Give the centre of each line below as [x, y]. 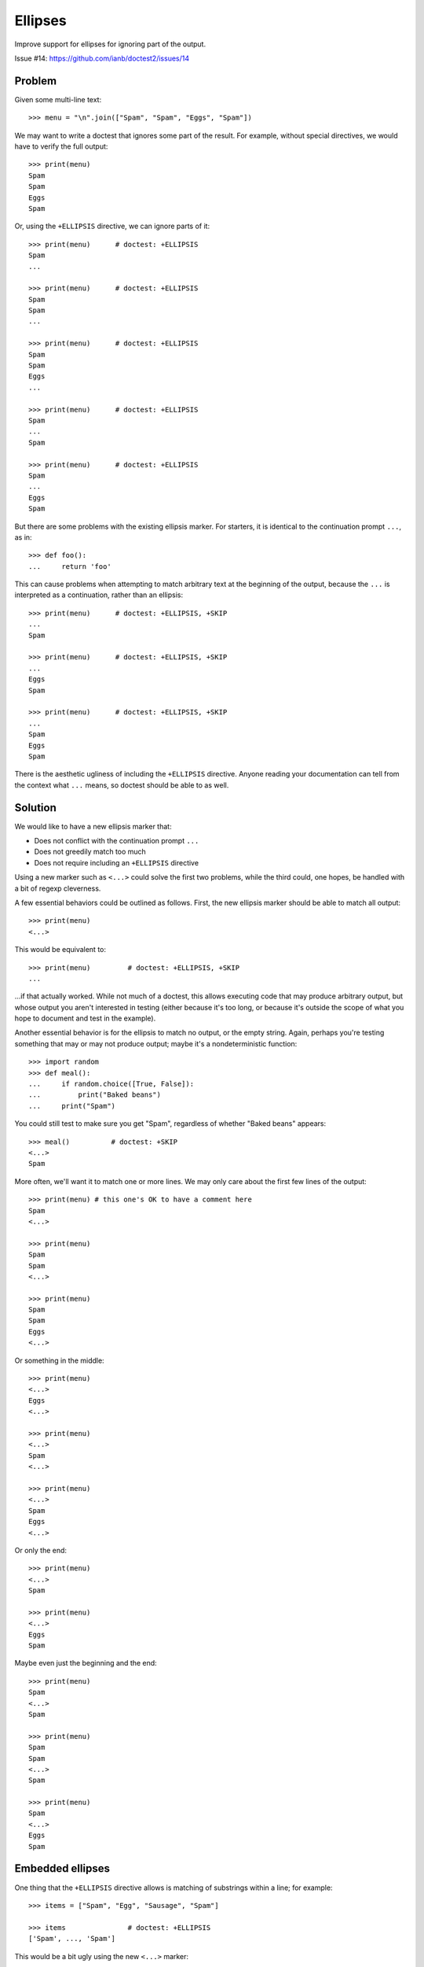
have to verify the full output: [61, 146]
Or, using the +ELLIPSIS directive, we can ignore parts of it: [112, 226]
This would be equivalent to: [60, 950]
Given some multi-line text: [58, 99]
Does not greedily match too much [90, 852]
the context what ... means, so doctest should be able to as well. [122, 785]
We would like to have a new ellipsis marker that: [93, 826]
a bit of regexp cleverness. [58, 888]
